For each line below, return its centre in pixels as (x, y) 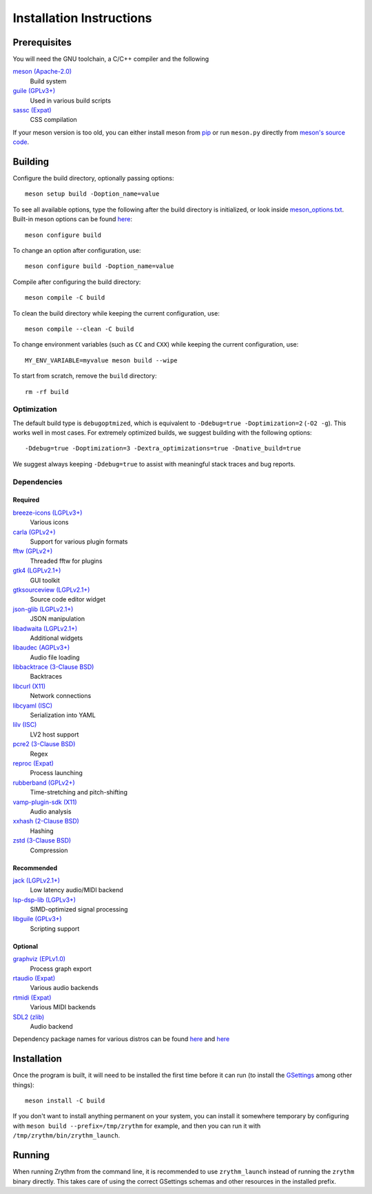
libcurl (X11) (29, 686)
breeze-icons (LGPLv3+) (48, 513)
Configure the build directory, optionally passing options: (93, 178)
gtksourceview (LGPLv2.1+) (51, 590)
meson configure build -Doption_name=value (100, 266)
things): (23, 1084)
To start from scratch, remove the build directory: (85, 376)
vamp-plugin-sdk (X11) (45, 802)
